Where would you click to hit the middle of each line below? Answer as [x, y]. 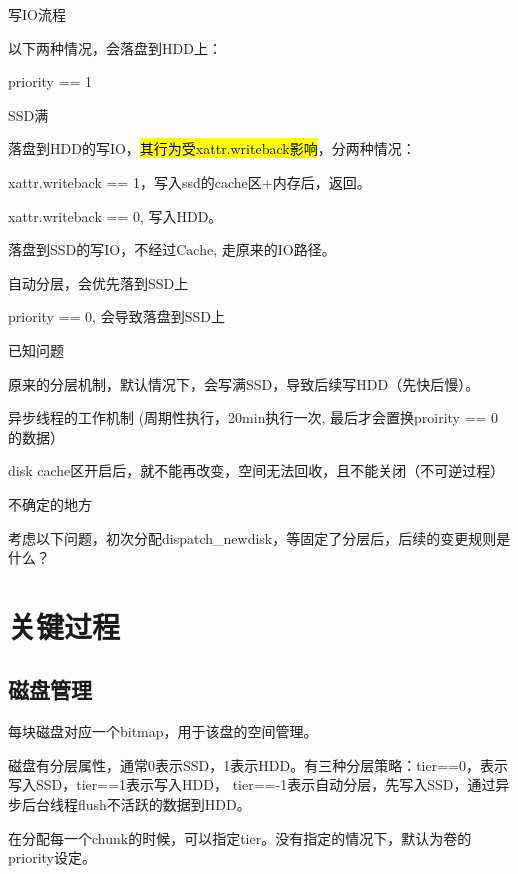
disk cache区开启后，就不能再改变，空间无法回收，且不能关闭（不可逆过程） [256, 470]
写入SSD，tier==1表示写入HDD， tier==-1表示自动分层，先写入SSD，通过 [252, 784]
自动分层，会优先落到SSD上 [98, 282]
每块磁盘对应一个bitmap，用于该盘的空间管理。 [163, 731]
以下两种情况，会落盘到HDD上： [115, 47]
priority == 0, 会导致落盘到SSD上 [116, 316]
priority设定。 [52, 857]
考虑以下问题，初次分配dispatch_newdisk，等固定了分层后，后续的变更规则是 [259, 537]
